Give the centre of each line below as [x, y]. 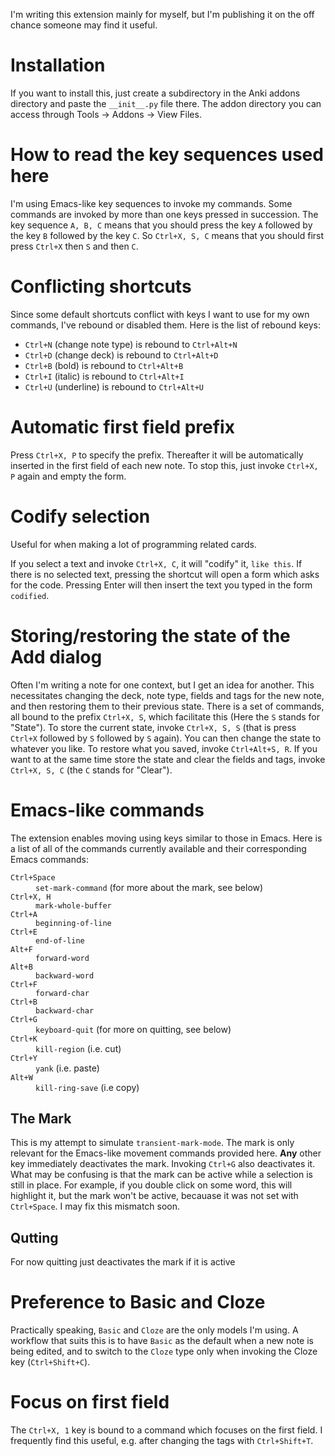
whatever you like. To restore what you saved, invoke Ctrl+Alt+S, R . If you [164, 748]
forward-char [62, 993]
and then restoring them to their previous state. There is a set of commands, [167, 706]
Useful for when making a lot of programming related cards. [133, 544]
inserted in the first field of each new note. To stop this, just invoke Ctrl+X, [164, 465]
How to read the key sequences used [167, 155]
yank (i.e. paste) [67, 1068]
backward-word [65, 975]
